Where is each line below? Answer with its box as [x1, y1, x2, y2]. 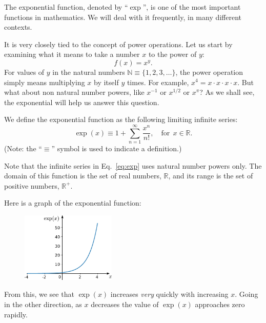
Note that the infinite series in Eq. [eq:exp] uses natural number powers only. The [4, 160, 262, 171]
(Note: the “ [4, 143, 42, 154]
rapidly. [4, 309, 28, 319]
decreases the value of [91, 299, 159, 310]
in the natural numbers [52, 66, 125, 77]
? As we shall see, [199, 87, 255, 97]
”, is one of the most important [142, 2, 241, 12]
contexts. [4, 22, 32, 32]
